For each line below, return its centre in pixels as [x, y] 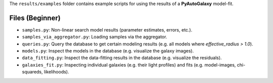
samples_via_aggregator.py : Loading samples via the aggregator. [95, 37]
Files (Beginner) [35, 18]
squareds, [32, 72]
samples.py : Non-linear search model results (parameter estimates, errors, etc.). [107, 29]
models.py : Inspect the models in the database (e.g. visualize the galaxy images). [108, 51]
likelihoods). [56, 72]
